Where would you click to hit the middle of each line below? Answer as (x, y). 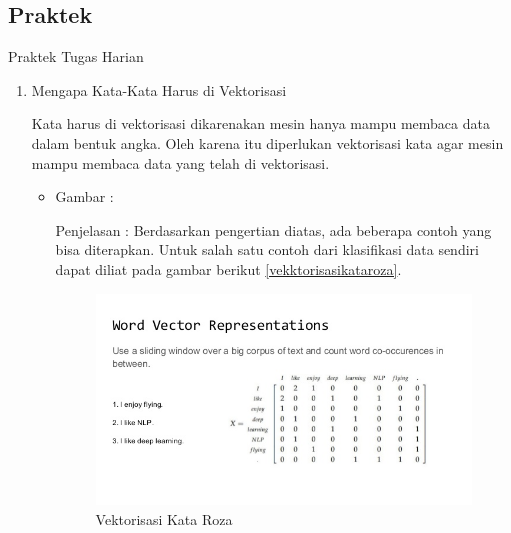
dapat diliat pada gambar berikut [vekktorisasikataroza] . (228, 268)
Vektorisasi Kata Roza (164, 518)
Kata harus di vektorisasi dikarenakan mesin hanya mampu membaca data (260, 123)
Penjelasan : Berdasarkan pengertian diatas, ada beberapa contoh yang (273, 229)
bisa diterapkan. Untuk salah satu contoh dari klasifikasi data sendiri (267, 249)
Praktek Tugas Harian (76, 56)
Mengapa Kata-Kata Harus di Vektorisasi (159, 89)
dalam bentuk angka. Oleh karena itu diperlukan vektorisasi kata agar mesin (267, 142)
